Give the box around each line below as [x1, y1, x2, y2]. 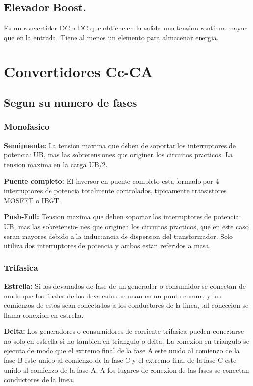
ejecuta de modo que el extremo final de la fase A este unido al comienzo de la [4, 345, 240, 356]
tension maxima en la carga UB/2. [4, 159, 108, 169]
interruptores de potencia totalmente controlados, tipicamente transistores [4, 185, 227, 196]
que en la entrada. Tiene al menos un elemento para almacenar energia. [4, 32, 219, 42]
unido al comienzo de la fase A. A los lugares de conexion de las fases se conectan [4, 364, 249, 375]
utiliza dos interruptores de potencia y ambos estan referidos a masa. [4, 240, 211, 251]
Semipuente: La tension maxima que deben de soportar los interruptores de [4, 140, 236, 150]
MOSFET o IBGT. [4, 195, 61, 205]
